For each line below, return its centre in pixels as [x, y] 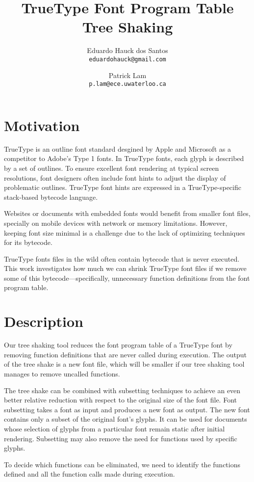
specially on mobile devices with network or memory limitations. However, [116, 223]
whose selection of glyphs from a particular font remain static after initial [114, 428]
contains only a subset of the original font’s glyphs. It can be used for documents [126, 419]
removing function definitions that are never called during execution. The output [125, 354]
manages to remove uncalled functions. [62, 373]
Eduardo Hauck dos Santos [127, 50]
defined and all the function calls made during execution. [89, 474]
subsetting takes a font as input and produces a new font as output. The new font [127, 409]
